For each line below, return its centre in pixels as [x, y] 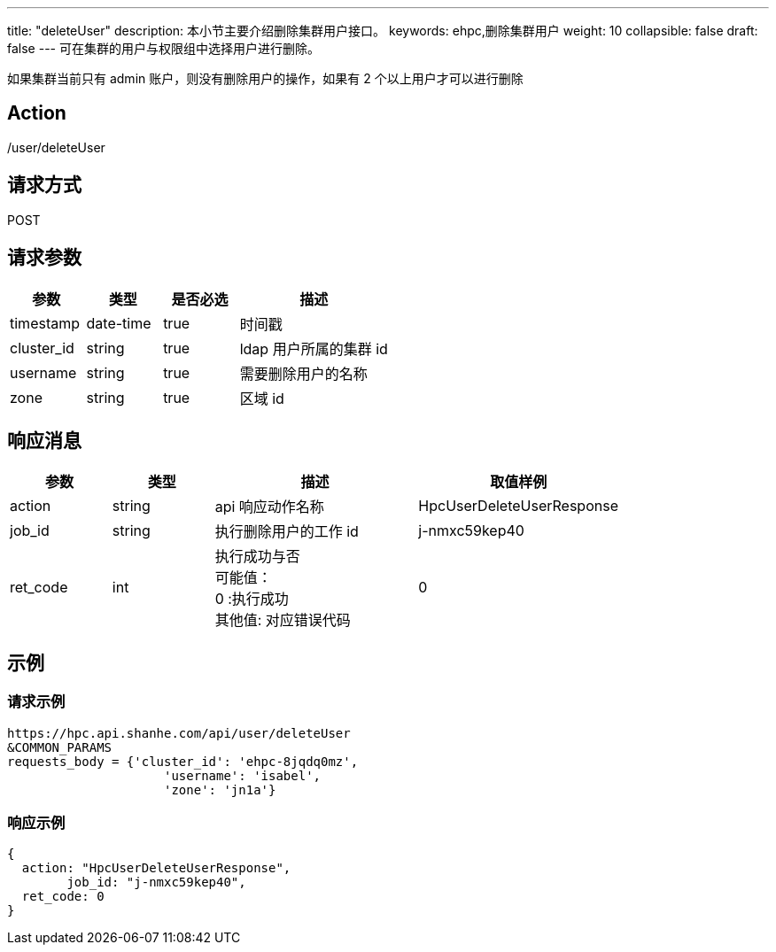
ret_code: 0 [63, 897]
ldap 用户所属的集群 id [314, 348]
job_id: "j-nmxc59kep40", [156, 882]
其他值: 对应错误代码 [283, 620]
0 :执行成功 [252, 599]
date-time [119, 323]
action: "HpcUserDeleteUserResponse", [156, 868]
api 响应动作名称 [269, 507]
